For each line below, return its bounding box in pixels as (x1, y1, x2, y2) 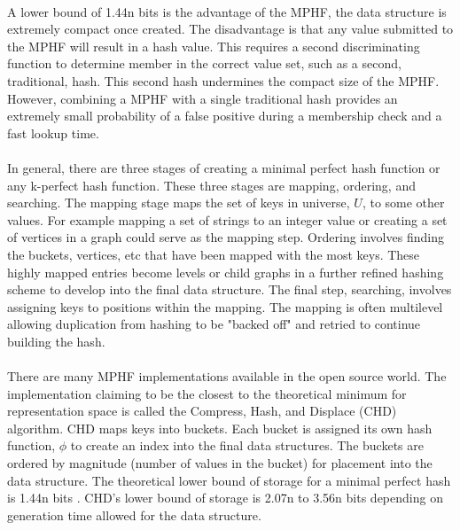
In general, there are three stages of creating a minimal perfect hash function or (7, 158, 441, 176)
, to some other (362, 193, 445, 212)
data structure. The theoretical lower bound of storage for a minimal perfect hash (7, 471, 451, 489)
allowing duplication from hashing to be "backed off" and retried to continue (7, 315, 421, 333)
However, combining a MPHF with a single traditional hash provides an (7, 89, 398, 107)
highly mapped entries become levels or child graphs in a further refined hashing (7, 262, 444, 281)
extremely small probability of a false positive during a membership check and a (7, 106, 442, 125)
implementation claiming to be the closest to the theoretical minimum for (7, 384, 407, 402)
